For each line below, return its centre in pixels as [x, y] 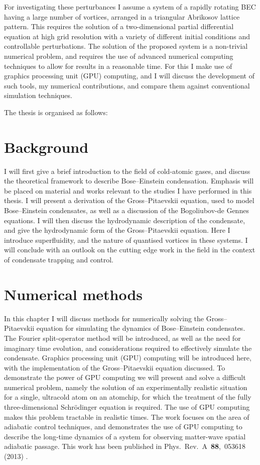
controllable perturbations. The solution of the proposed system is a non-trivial [126, 46]
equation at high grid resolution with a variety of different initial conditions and [127, 36]
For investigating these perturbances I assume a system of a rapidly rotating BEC [130, 7]
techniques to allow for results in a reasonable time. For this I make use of [118, 66]
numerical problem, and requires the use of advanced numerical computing [119, 56]
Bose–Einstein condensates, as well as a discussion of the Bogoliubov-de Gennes [126, 210]
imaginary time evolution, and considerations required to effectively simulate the [128, 348]
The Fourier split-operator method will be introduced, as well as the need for [122, 338]
